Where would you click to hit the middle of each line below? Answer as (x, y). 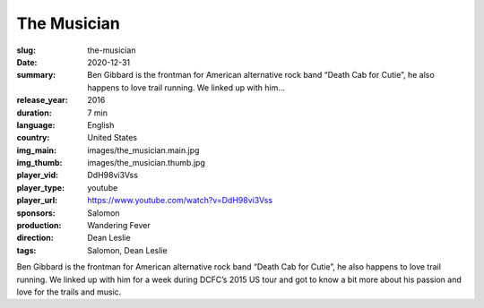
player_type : (41, 187)
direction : (35, 238)
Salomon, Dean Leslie (127, 250)
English (101, 124)
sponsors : (36, 213)
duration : (35, 113)
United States (112, 138)
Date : (27, 62)
